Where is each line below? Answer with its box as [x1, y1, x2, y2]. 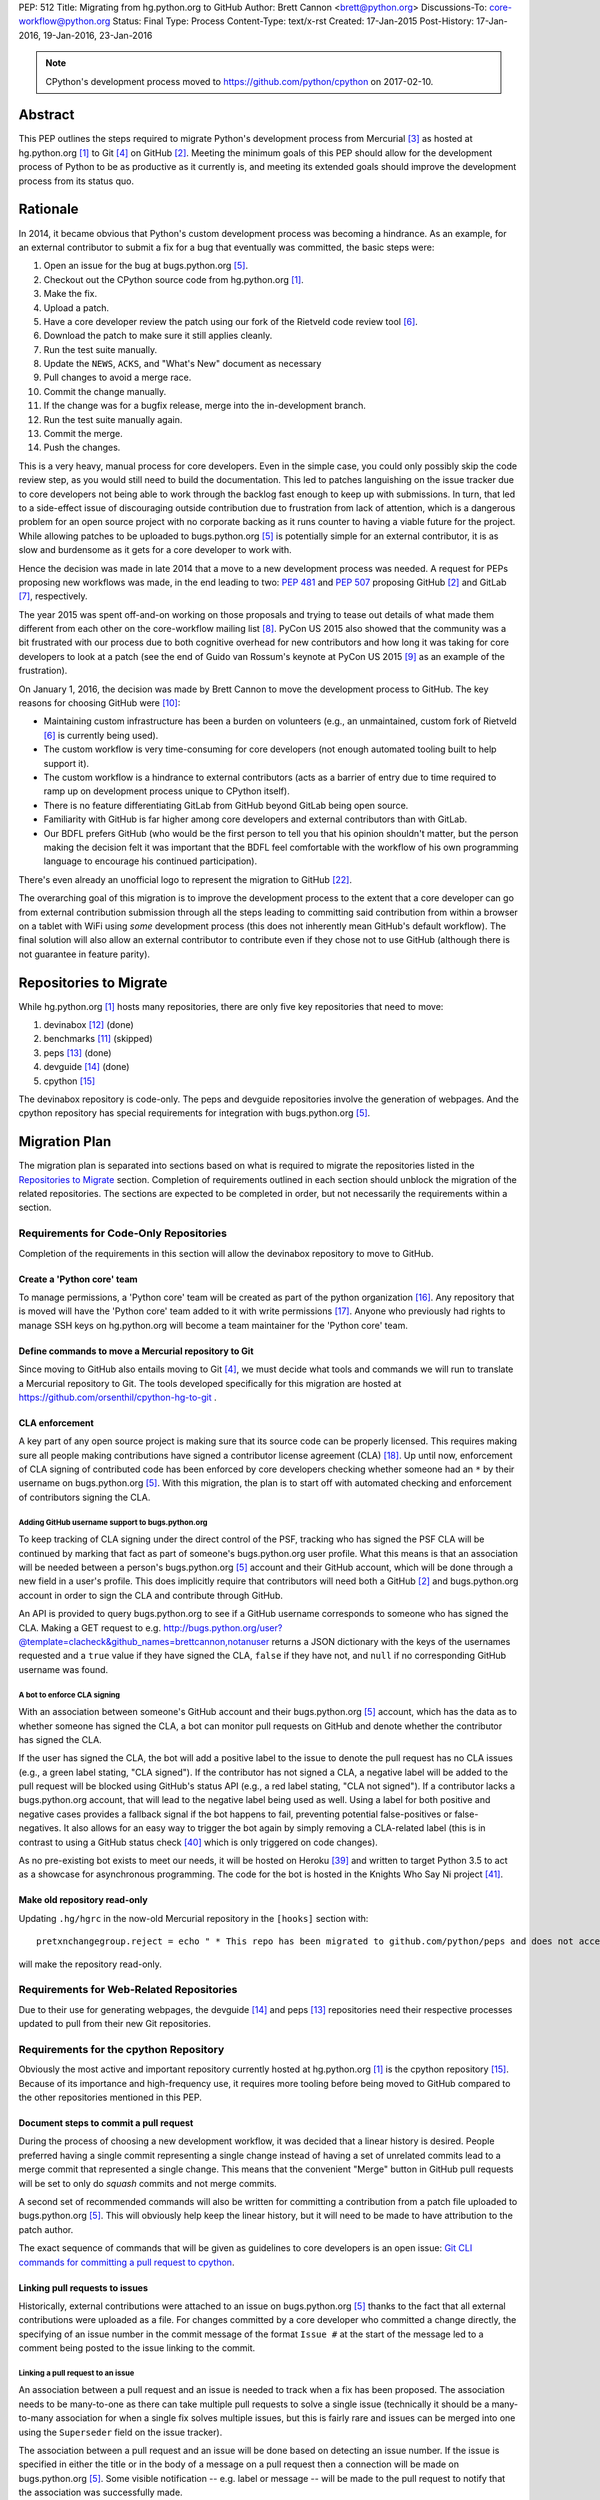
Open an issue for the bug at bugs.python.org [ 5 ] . [43, 260, 249, 272]
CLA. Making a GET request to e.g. [18, 1621, 162, 1634]
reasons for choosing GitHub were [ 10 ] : [18, 697, 181, 709]
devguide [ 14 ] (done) [43, 1061, 130, 1073]
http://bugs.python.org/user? [163, 1621, 283, 1634]
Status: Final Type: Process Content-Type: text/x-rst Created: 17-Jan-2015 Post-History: [112, 15, 475, 27]
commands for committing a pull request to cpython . [18, 2256, 235, 2268]
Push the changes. [43, 441, 121, 454]
